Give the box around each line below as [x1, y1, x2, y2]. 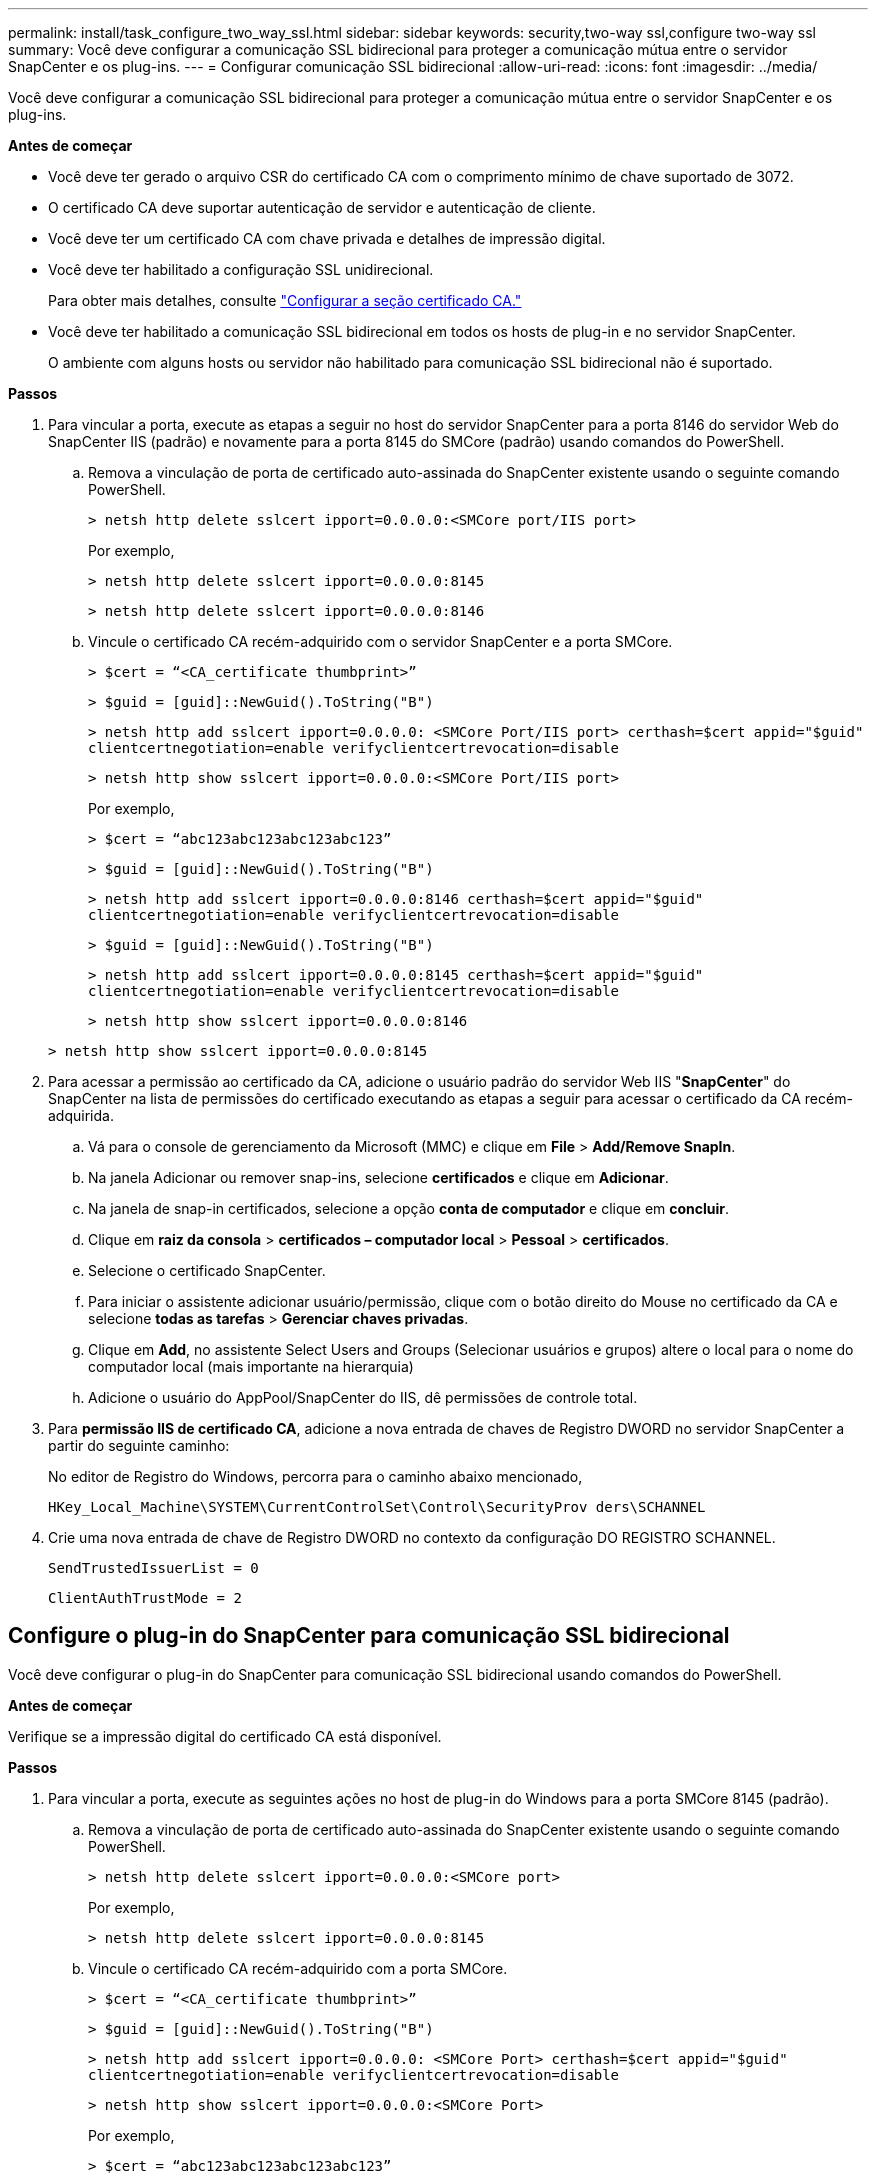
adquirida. [48, 1107, 114, 1124]
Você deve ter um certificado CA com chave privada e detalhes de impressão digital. [48, 230, 606, 247]
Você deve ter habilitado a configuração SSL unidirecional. [48, 261, 434, 278]
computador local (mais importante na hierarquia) [88, 1358, 414, 1375]
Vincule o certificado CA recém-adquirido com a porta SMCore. [88, 1959, 508, 1977]
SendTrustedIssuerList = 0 [48, 1560, 259, 1576]
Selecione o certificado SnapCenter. [88, 1262, 326, 1279]
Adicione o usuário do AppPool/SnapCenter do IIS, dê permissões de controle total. [88, 1389, 638, 1406]
